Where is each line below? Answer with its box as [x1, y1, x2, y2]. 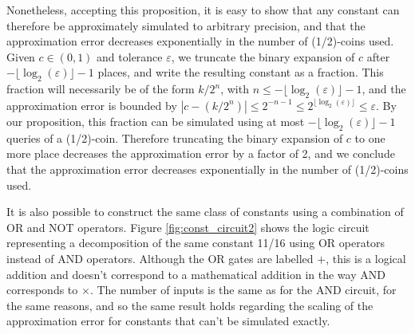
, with [220, 81, 249, 97]
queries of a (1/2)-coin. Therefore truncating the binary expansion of [6, 129, 343, 146]
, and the [362, 81, 406, 97]
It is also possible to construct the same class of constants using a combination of [6, 203, 404, 220]
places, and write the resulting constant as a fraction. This [97, 64, 384, 81]
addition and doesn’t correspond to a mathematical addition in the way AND [6, 265, 385, 282]
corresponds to [6, 281, 78, 298]
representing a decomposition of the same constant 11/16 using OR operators [6, 234, 385, 251]
